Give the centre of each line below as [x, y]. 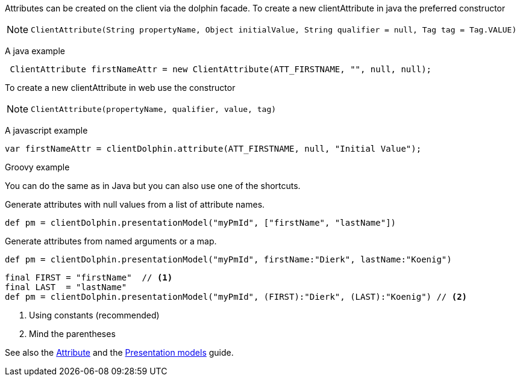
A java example [35, 51]
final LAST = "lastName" [66, 287]
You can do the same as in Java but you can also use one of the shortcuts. [153, 186]
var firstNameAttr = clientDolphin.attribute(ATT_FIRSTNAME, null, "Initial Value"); [213, 149]
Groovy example [37, 167]
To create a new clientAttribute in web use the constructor [120, 88]
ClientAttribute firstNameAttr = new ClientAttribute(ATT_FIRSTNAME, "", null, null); [221, 69]
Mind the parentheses [72, 334]
